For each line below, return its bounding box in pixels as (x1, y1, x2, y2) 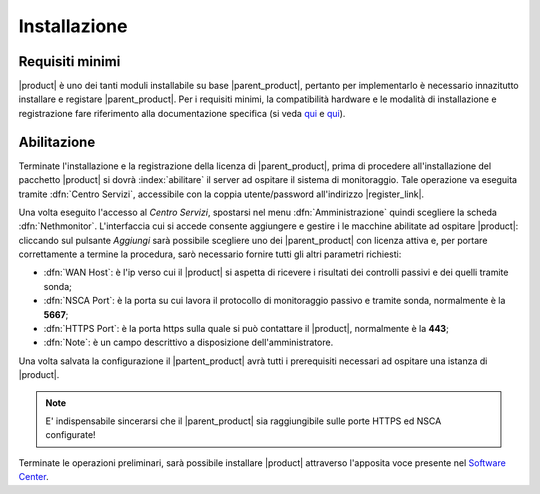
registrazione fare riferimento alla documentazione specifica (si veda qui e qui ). (18, 107, 346, 119)
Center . (18, 471, 49, 483)
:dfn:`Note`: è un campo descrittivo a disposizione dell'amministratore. (43, 336, 334, 349)
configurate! (45, 429, 96, 441)
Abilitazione (18, 133, 96, 150)
